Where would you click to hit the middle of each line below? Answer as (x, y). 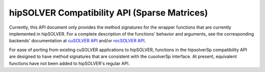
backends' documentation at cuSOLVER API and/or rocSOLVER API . (77, 41)
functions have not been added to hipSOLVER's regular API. (69, 63)
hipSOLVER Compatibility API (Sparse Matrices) (108, 13)
